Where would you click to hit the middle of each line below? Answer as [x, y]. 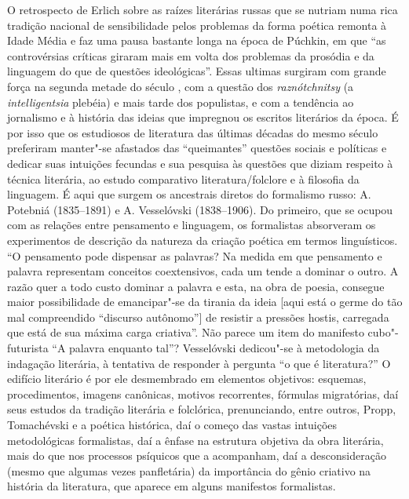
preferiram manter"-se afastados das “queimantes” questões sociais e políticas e [197, 148]
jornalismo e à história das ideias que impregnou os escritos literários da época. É [203, 117]
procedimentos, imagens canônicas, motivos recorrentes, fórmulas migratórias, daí [203, 393]
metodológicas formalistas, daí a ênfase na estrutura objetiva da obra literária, [195, 440]
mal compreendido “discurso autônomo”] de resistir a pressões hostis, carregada [198, 317]
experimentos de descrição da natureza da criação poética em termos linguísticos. [203, 240]
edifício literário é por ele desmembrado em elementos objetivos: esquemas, [187, 379]
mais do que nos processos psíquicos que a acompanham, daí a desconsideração [197, 455]
